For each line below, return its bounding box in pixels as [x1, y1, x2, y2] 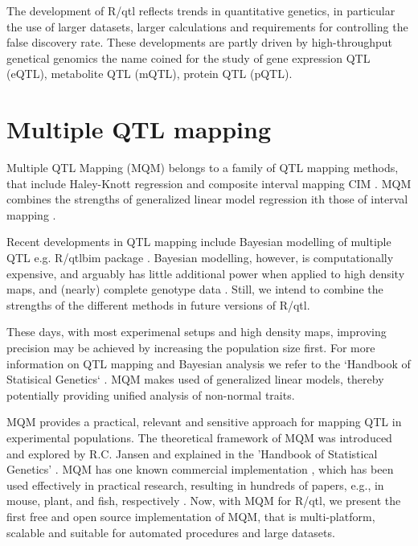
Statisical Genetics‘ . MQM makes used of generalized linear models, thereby [6, 371, 384, 388]
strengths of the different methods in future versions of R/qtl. [6, 296, 310, 313]
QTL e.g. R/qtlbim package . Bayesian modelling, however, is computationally [6, 249, 394, 266]
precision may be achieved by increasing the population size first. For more [6, 339, 375, 356]
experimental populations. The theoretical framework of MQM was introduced [6, 429, 392, 445]
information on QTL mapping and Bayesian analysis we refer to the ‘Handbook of [6, 355, 411, 372]
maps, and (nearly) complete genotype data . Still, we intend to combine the [6, 281, 383, 298]
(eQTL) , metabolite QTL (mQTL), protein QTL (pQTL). [6, 65, 293, 82]
